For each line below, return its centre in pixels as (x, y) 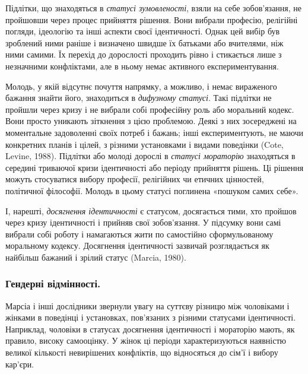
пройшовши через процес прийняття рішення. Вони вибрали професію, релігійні (152, 19)
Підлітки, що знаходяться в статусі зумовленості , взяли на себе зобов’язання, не (154, 8)
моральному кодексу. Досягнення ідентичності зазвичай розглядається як (137, 245)
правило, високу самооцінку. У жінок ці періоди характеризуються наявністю (146, 340)
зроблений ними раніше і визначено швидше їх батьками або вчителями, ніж (145, 42)
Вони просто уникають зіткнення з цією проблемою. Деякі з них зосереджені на (151, 121)
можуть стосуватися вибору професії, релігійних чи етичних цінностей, (135, 179)
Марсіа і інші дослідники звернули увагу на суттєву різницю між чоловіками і (147, 305)
